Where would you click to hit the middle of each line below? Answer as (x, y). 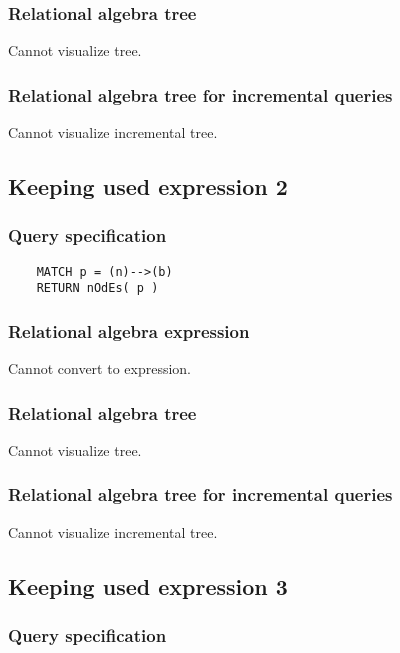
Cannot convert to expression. (100, 368)
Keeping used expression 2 (148, 186)
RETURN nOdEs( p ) (97, 288)
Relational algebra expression (129, 330)
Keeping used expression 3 (148, 585)
